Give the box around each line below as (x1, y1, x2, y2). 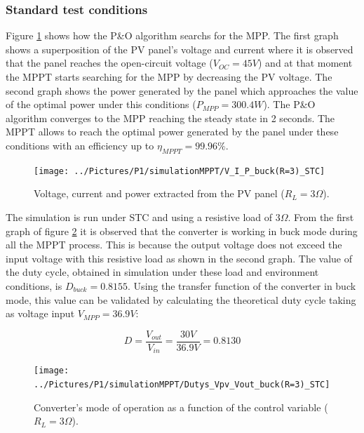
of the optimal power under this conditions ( (6, 97, 196, 112)
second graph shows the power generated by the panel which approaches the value (6, 83, 358, 98)
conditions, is (6, 278, 62, 293)
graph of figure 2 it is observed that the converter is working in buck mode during (6, 223, 358, 238)
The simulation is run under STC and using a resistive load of (6, 210, 273, 225)
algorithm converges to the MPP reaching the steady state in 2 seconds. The (6, 110, 335, 125)
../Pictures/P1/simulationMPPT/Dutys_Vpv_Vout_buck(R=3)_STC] (34, 379, 330, 389)
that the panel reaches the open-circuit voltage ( (6, 55, 213, 70)
